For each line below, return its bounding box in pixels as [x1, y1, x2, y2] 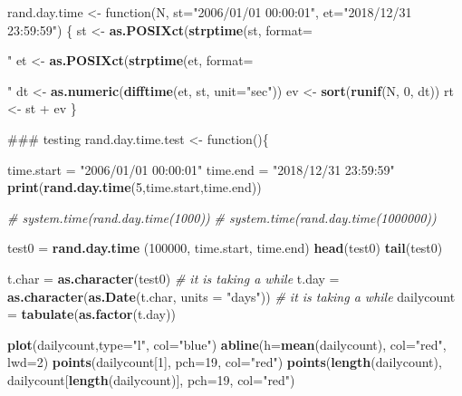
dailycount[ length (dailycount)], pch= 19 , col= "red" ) [7, 370, 295, 389]
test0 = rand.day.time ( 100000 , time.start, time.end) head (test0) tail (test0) [7, 238, 443, 257]
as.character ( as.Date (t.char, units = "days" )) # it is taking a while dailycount [7, 286, 456, 305]
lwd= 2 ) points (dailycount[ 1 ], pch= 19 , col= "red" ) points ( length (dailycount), [7, 353, 442, 372]
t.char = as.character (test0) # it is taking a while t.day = [7, 268, 340, 287]
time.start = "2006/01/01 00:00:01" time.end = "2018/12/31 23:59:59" [7, 159, 395, 179]
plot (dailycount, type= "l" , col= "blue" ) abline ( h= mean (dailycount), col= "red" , [7, 334, 447, 353]
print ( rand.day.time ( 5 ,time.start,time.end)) [7, 178, 262, 197]
